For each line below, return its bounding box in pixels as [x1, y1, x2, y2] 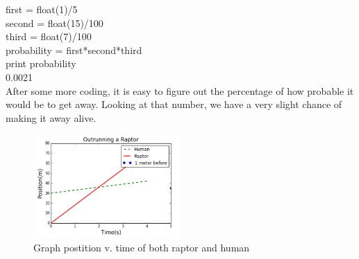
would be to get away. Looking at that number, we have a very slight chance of [6, 97, 342, 111]
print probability [6, 56, 76, 71]
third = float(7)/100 [6, 29, 92, 44]
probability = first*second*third [6, 42, 142, 57]
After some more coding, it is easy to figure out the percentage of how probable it [6, 83, 354, 98]
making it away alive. [6, 110, 97, 125]
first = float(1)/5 [6, 2, 78, 16]
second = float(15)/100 [6, 15, 103, 30]
